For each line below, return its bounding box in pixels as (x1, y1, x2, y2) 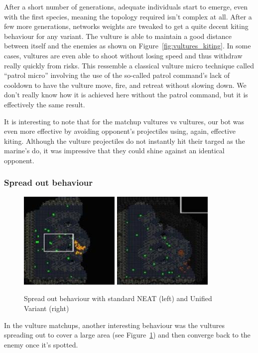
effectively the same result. (4, 99, 85, 109)
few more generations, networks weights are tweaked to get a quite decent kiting (4, 21, 249, 31)
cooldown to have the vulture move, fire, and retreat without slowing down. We (4, 79, 247, 90)
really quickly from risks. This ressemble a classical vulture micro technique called (4, 60, 255, 70)
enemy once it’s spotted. (4, 339, 78, 350)
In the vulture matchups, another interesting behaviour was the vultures (4, 320, 225, 330)
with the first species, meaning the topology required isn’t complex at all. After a (4, 11, 252, 21)
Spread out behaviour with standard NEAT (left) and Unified (24, 293, 212, 304)
